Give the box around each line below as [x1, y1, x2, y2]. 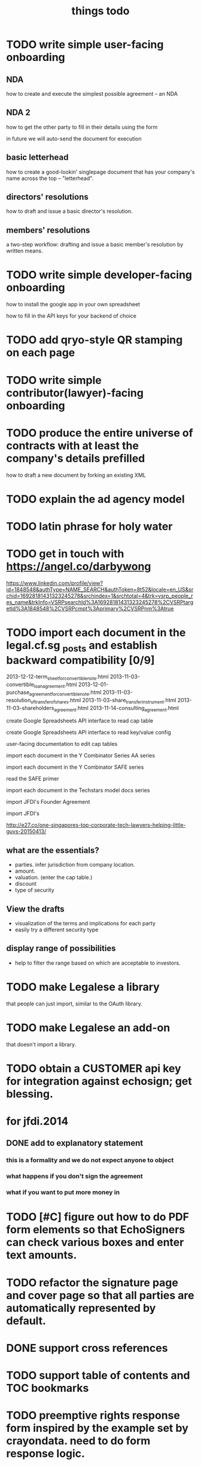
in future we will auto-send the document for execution [6, 135, 142, 142]
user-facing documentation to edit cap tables [6, 740, 118, 748]
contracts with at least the [6, 438, 139, 452]
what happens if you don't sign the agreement [6, 1172, 144, 1181]
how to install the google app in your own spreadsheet [6, 301, 141, 308]
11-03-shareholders [6, 704, 54, 711]
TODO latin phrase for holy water [6, 519, 173, 533]
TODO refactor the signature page [6, 1276, 178, 1290]
